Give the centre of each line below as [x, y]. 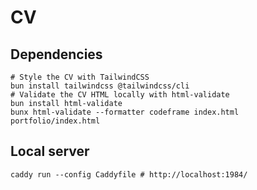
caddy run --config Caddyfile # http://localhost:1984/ [129, 174]
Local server [50, 151]
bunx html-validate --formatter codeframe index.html [125, 112]
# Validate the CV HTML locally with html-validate [120, 95]
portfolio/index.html [55, 121]
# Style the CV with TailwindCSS [80, 77]
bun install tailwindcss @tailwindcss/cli [100, 86]
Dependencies [56, 54]
